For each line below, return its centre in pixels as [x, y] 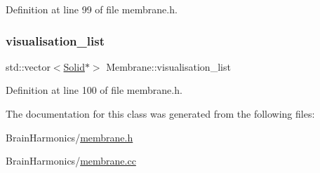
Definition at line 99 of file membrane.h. [92, 9]
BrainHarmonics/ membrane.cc [71, 161]
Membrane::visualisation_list [168, 66]
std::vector [28, 66]
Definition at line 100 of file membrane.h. [94, 90]
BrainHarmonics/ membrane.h [69, 137]
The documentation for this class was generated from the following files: [160, 113]
